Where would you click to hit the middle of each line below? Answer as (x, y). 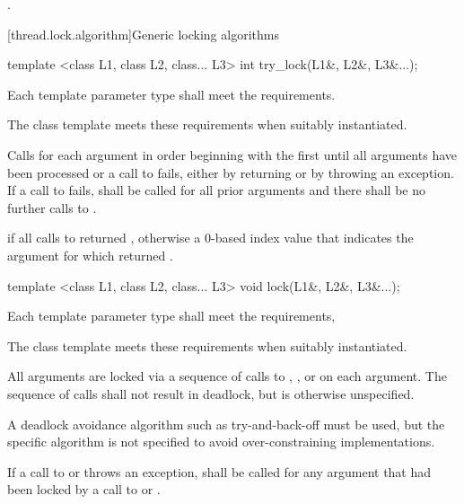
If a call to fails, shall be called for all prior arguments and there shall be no (217, 190)
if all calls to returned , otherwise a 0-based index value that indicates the (210, 238)
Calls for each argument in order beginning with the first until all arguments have (232, 154)
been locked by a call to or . (84, 489)
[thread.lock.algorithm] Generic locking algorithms (143, 34)
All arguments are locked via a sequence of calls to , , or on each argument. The (227, 376)
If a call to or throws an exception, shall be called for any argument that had (219, 471)
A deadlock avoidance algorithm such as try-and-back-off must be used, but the (226, 424)
